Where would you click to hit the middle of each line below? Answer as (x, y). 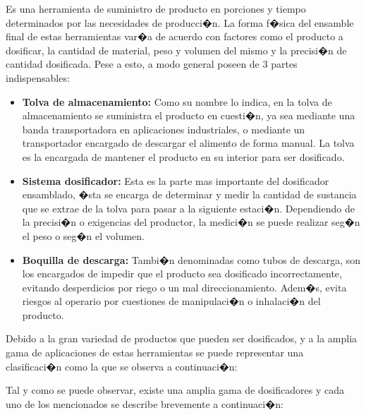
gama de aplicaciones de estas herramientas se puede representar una (155, 353)
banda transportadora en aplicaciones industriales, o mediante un (164, 129)
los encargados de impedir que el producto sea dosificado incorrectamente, (182, 273)
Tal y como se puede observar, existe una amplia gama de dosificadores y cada (175, 390)
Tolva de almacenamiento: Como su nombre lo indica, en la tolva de (177, 101)
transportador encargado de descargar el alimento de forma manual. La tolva (188, 143)
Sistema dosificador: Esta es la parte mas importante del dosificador (176, 180)
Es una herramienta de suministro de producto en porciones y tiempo (156, 8)
